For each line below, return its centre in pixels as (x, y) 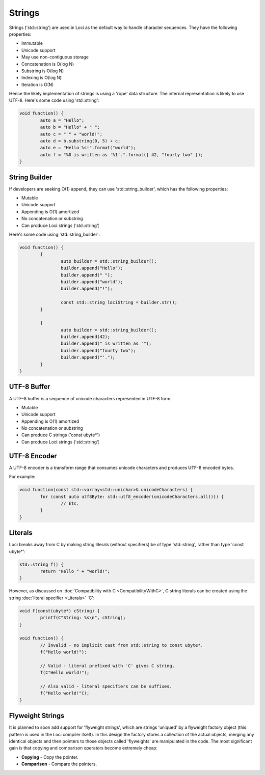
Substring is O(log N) (42, 71)
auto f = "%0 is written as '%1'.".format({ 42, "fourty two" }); (122, 154)
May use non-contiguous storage (55, 57)
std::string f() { (41, 564)
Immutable (32, 43)
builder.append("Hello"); (92, 268)
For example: (22, 477)
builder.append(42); (85, 337)
